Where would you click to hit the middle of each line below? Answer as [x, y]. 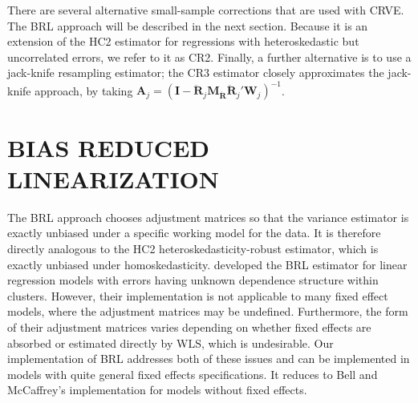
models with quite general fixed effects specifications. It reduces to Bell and [193, 374]
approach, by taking [84, 90]
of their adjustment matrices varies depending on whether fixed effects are [189, 326]
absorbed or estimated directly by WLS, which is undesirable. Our [170, 343]
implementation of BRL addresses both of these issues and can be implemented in [209, 359]
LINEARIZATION [113, 178]
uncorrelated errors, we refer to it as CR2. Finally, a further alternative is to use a [209, 56]
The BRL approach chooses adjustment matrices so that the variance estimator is [208, 217]
